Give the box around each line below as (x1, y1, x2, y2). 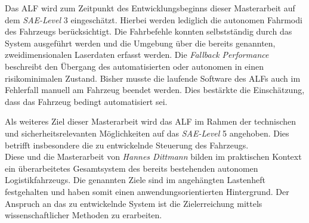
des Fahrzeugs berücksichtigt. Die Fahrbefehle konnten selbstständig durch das (5, 25, 292, 38)
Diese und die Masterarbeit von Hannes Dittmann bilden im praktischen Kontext (5, 150, 302, 163)
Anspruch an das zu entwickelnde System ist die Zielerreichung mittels (5, 197, 262, 209)
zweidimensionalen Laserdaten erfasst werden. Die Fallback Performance (5, 48, 269, 61)
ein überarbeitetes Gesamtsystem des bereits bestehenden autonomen (5, 162, 258, 174)
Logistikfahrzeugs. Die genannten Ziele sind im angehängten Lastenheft (5, 174, 265, 186)
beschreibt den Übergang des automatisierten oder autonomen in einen (5, 60, 264, 72)
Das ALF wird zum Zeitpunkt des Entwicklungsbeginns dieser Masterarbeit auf (5, 2, 295, 14)
